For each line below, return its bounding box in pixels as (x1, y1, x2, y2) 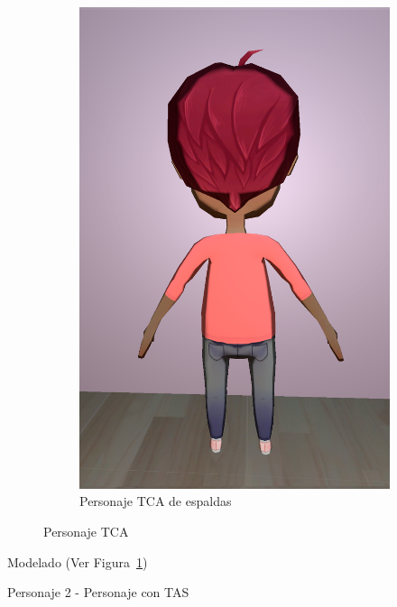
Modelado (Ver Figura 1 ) (7, 552, 148, 571)
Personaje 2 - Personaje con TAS (7, 583, 189, 602)
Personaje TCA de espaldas (79, 492, 232, 510)
